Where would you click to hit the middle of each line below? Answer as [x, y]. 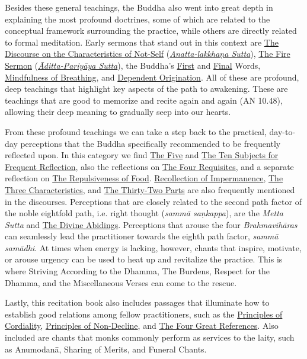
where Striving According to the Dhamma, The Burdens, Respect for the [137, 271]
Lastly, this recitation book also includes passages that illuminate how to [137, 302]
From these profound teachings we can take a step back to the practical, [136, 131]
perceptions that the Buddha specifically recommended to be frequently [151, 143]
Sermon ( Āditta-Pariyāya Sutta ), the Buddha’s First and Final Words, [133, 65]
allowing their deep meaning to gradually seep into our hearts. [118, 112]
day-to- [282, 131]
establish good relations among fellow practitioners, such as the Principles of [144, 314]
